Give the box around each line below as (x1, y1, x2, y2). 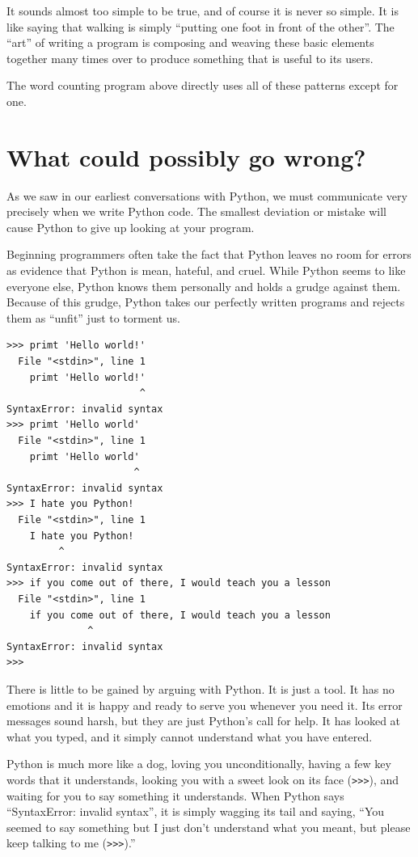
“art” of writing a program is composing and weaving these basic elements (6, 34, 374, 51)
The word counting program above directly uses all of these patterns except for (6, 77, 399, 94)
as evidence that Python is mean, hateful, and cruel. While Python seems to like (6, 262, 406, 279)
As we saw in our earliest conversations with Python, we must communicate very (6, 187, 407, 204)
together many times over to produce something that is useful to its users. (6, 49, 374, 66)
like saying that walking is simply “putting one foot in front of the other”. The (6, 18, 395, 35)
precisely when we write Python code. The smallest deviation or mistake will (6, 203, 386, 220)
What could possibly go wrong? (6, 140, 366, 173)
